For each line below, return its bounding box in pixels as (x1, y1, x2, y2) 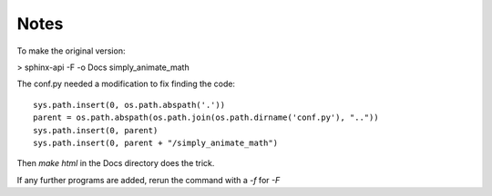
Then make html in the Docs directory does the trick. (16, 158, 215, 169)
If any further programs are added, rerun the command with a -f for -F (16, 174, 281, 185)
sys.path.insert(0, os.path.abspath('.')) (33, 100, 226, 110)
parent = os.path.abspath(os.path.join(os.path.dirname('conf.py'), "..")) (33, 113, 379, 122)
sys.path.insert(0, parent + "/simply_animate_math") (33, 137, 278, 148)
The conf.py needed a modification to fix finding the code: (16, 78, 236, 90)
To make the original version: (16, 45, 126, 56)
